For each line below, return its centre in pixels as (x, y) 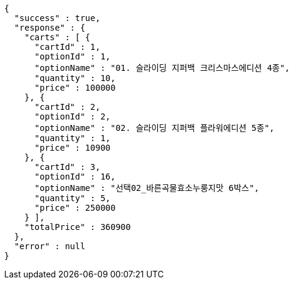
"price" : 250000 (75, 208)
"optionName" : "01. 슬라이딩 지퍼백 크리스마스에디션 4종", (162, 68)
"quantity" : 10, (75, 78)
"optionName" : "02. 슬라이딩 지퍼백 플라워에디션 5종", (155, 128)
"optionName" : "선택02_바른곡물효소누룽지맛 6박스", (147, 188)
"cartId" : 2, (68, 107)
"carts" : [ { (57, 37)
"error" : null (50, 246)
